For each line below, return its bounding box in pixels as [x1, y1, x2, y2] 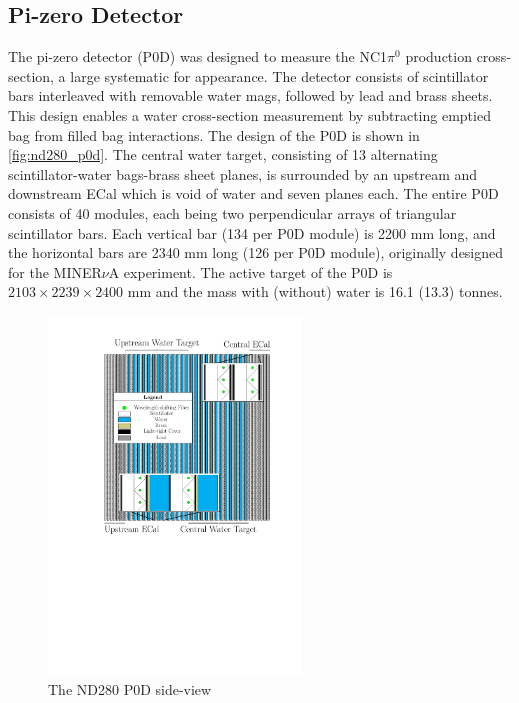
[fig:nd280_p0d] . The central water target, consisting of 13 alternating [8, 144, 438, 165]
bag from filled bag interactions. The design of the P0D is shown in [8, 124, 420, 145]
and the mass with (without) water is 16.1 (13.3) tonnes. [155, 281, 503, 302]
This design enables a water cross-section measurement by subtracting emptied [8, 104, 491, 125]
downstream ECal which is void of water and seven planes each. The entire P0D [8, 183, 499, 204]
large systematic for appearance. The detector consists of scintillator [70, 65, 489, 86]
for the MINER [8, 261, 102, 282]
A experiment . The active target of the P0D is [108, 261, 393, 282]
